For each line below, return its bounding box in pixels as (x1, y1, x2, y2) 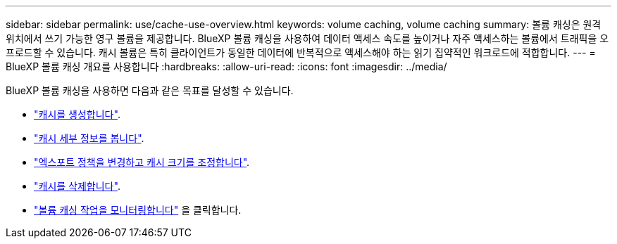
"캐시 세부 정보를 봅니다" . (34, 132, 144, 144)
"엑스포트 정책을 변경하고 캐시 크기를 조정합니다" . (34, 156, 250, 168)
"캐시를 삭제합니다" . (34, 180, 120, 192)
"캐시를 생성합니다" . (34, 108, 120, 120)
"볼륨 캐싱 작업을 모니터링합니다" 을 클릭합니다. (34, 204, 242, 216)
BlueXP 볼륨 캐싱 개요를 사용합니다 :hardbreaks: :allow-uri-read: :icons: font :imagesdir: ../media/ (6, 60, 447, 72)
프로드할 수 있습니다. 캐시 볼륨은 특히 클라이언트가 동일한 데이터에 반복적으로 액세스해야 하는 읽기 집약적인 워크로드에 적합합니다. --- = (6, 46, 596, 58)
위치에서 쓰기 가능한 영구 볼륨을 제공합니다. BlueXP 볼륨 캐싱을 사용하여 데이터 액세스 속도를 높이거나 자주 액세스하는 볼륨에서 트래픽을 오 (6, 32, 609, 44)
